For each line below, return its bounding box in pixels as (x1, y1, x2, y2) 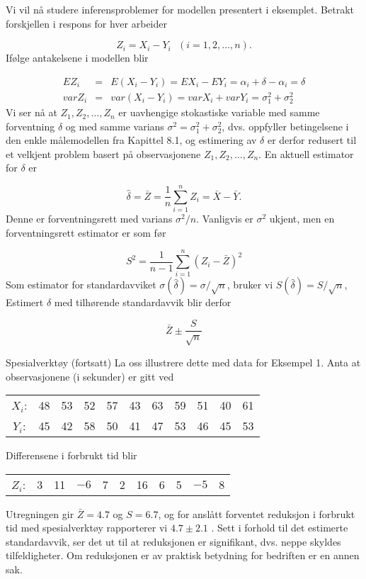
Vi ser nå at (6, 105, 57, 120)
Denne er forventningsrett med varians (6, 211, 173, 226)
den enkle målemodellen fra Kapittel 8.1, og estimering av (6, 133, 257, 147)
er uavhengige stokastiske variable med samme (118, 105, 320, 120)
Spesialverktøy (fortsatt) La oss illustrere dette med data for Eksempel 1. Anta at (6, 354, 361, 369)
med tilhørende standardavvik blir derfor (54, 295, 231, 310)
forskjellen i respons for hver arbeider (6, 16, 167, 30)
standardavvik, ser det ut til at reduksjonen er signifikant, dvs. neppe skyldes (6, 534, 341, 549)
